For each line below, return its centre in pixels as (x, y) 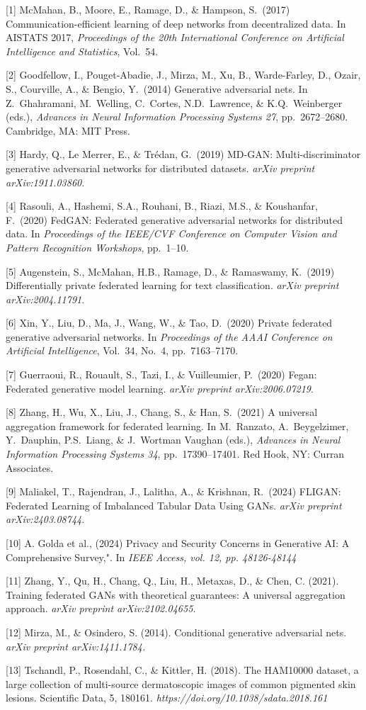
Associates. (30, 467)
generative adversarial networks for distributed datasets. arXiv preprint (160, 168)
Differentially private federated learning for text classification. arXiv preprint (172, 285)
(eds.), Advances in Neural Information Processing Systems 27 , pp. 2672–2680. (177, 117)
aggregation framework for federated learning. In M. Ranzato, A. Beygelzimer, (177, 426)
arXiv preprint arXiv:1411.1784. (76, 646)
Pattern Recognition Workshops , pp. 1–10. (97, 247)
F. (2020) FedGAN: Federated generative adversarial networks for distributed (175, 219)
